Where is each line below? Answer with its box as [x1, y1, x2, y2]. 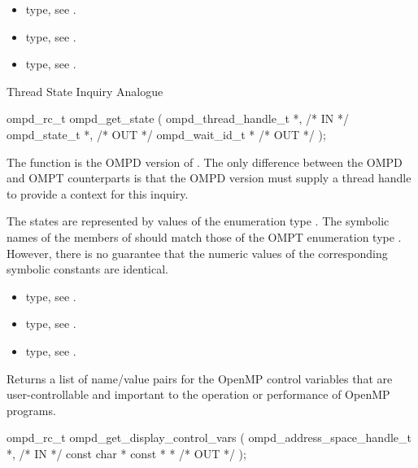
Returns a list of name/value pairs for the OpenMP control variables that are [7, 370, 393, 387]
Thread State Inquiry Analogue [7, 82, 163, 99]
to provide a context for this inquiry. [7, 185, 189, 202]
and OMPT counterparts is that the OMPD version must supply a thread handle [7, 169, 411, 186]
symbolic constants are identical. [7, 260, 168, 278]
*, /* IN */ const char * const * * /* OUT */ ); [7, 444, 246, 461]
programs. [7, 401, 56, 418]
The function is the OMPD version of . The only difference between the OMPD [7, 153, 403, 170]
